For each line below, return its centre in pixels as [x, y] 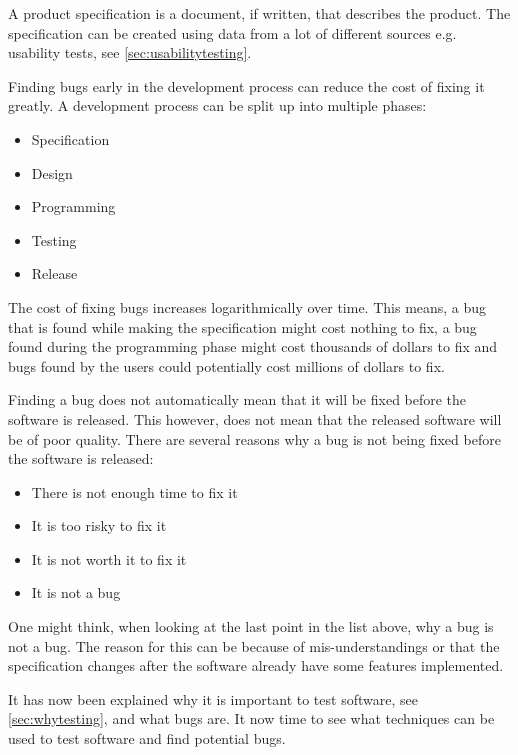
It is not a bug [76, 592]
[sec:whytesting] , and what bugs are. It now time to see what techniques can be [251, 718]
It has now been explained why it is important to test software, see [213, 698]
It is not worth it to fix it [109, 558]
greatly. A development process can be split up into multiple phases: [217, 105]
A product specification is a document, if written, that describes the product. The [259, 13]
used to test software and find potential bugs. [147, 738]
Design [52, 172]
